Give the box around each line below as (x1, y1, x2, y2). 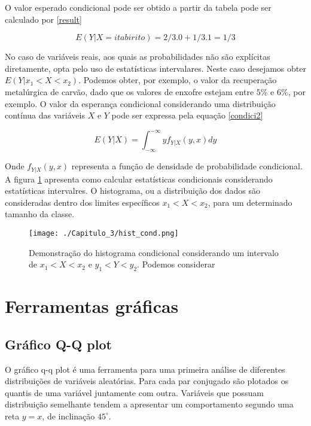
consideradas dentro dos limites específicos (5, 196, 160, 208)
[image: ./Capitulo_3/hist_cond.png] (29, 229, 179, 238)
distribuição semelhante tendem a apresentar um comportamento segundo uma (5, 398, 294, 410)
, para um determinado (208, 196, 292, 208)
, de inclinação (42, 409, 95, 422)
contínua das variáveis (5, 109, 85, 121)
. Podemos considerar (137, 258, 215, 270)
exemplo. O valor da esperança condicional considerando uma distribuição (5, 97, 276, 109)
